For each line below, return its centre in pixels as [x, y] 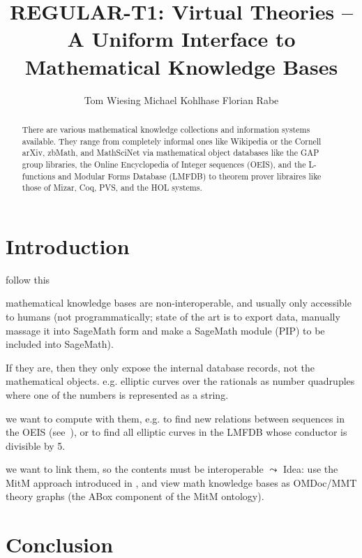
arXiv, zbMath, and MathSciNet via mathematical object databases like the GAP [171, 153]
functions [39, 176]
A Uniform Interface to [181, 39]
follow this [28, 279]
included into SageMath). [60, 344]
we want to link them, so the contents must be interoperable [135, 469]
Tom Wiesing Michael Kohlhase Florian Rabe [181, 100]
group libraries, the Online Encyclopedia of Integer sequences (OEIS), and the [164, 164]
